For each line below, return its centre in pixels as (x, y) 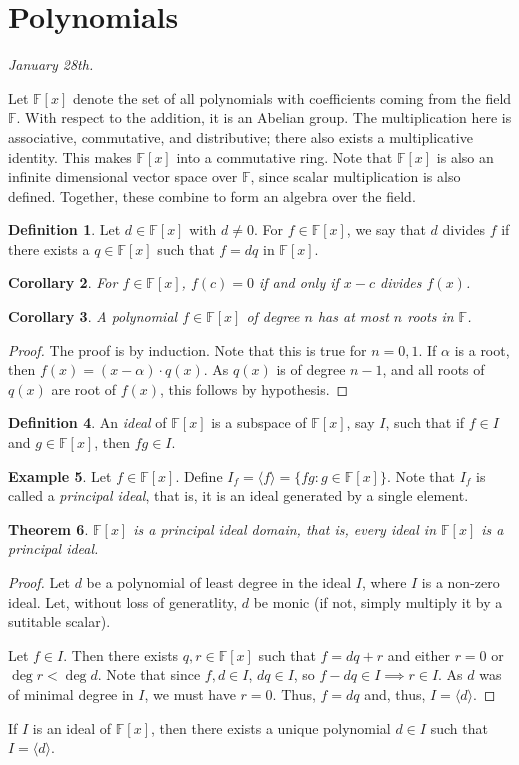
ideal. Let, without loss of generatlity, (123, 601)
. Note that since (149, 674)
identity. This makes (70, 156)
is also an (465, 156)
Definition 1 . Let (64, 229)
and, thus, (395, 693)
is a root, (482, 349)
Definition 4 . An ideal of (87, 422)
